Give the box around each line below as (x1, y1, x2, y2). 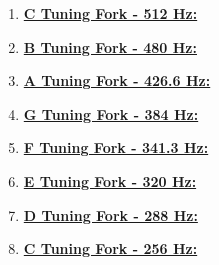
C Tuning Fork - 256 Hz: (23, 238, 198, 259)
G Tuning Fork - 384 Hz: (23, 103, 199, 124)
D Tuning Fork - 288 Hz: (23, 204, 198, 225)
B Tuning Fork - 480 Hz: (23, 36, 197, 57)
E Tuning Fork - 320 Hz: (23, 170, 197, 191)
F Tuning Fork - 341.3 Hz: (23, 137, 209, 158)
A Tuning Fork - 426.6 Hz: (23, 70, 211, 91)
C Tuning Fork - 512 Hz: (23, 3, 198, 23)
